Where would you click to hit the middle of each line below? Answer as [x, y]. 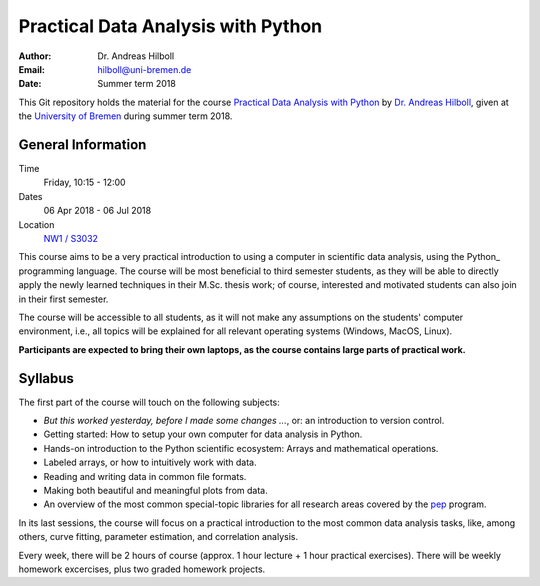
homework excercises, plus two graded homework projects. [142, 569]
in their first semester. [63, 299]
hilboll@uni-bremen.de [144, 69]
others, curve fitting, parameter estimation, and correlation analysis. [158, 537]
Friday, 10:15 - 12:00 [84, 182]
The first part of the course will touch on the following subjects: [149, 402]
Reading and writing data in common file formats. [145, 476]
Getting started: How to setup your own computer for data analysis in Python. [203, 434]
